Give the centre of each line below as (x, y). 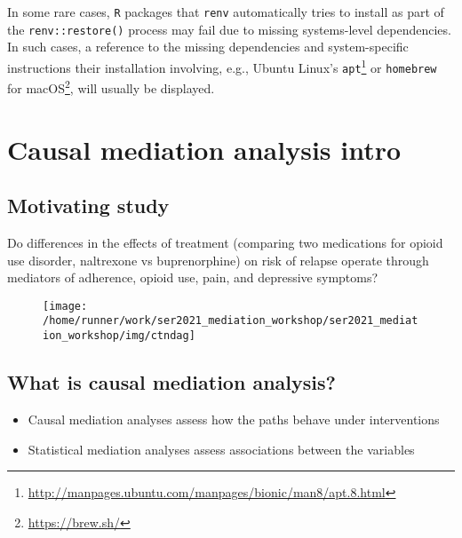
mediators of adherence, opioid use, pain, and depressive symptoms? (193, 277)
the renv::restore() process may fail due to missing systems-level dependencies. (229, 29)
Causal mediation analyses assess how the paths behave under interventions (234, 419)
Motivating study (88, 206)
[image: (65, 306)
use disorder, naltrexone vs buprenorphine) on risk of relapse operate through (218, 260)
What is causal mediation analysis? (171, 382)
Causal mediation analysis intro (204, 149)
